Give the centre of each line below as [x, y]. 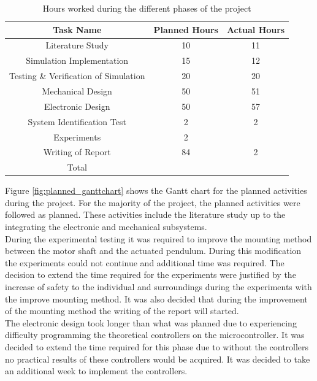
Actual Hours [256, 29]
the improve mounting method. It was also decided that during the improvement [156, 298]
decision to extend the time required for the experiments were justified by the [151, 275]
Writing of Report [77, 152]
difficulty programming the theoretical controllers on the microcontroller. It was [155, 335]
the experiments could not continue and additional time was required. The [145, 262]
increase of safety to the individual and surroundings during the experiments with [158, 287]
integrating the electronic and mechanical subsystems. [106, 227]
